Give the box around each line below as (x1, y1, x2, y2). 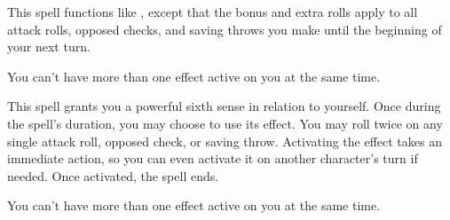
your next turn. (7, 37, 91, 56)
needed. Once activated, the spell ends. (7, 166, 219, 185)
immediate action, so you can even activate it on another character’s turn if (7, 149, 418, 168)
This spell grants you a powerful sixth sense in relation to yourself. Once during (7, 97, 441, 115)
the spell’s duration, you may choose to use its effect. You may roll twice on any (7, 114, 443, 132)
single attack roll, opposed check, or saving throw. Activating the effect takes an (7, 131, 442, 150)
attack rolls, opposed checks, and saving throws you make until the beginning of (7, 20, 442, 38)
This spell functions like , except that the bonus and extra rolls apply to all (7, 3, 418, 20)
